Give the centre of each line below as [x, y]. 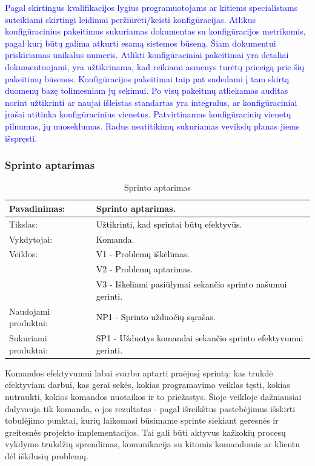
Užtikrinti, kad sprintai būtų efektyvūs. [169, 224]
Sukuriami [28, 338]
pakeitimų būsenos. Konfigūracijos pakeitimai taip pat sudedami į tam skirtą [147, 78]
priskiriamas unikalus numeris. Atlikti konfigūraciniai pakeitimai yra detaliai [147, 55]
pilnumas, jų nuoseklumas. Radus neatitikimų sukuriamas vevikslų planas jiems [152, 126]
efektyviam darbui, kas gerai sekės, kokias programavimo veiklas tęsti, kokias [148, 385]
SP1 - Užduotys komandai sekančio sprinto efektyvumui [200, 338]
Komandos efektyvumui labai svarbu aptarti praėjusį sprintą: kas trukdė [139, 372]
